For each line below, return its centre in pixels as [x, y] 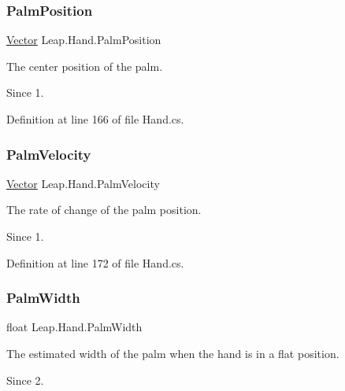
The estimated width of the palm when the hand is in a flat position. [173, 353]
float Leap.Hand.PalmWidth [74, 327]
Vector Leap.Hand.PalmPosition [84, 40]
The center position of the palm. [85, 66]
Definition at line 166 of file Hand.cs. [95, 119]
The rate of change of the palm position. [104, 210]
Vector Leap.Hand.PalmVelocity [83, 183]
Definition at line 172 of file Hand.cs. [95, 262]
